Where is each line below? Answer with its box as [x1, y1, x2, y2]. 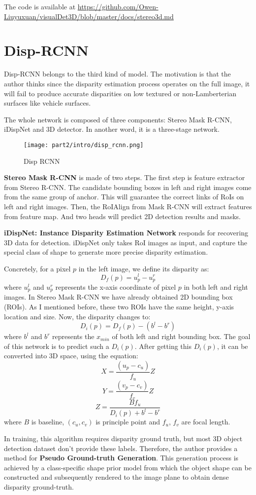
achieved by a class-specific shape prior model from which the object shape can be [4, 462, 252, 472]
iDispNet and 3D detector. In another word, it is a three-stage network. [4, 124, 220, 134]
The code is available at [4, 1, 76, 11]
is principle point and [96, 417, 160, 427]
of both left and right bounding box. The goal [112, 331, 251, 342]
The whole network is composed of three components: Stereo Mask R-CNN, [4, 114, 232, 124]
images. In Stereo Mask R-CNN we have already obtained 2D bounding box [4, 292, 233, 302]
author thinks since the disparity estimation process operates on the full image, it [4, 78, 250, 88]
